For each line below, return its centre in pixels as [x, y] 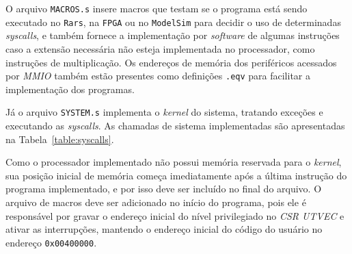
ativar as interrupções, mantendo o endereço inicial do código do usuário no [164, 229]
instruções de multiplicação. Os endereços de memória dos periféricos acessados [171, 62]
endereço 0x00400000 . [51, 242]
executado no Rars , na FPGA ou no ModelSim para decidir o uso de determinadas [173, 22]
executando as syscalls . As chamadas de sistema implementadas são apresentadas [175, 125]
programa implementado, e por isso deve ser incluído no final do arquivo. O [164, 189]
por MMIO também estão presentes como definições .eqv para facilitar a [158, 76]
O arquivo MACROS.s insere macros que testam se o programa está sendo [157, 8]
